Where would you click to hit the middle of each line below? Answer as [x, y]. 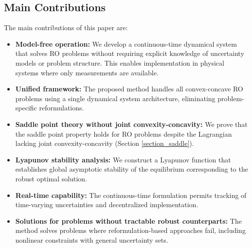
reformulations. [62, 108]
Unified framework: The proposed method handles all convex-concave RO [129, 89]
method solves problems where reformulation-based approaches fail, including [130, 230]
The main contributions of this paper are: [66, 27]
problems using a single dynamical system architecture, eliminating [115, 98]
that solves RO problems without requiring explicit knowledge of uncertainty [130, 53]
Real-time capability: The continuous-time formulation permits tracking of [131, 195]
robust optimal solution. [51, 178]
